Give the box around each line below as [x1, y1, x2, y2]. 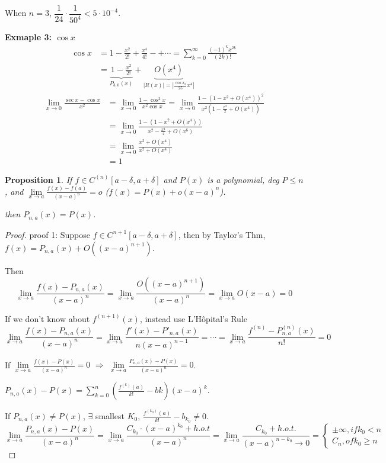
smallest [95, 409, 125, 422]
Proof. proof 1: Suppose [5, 228, 90, 240]
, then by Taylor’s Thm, [178, 228, 266, 240]
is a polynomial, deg [207, 173, 279, 185]
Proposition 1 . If [5, 173, 72, 185]
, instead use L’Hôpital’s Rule [139, 312, 247, 324]
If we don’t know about [5, 312, 90, 324]
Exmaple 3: [5, 31, 52, 43]
